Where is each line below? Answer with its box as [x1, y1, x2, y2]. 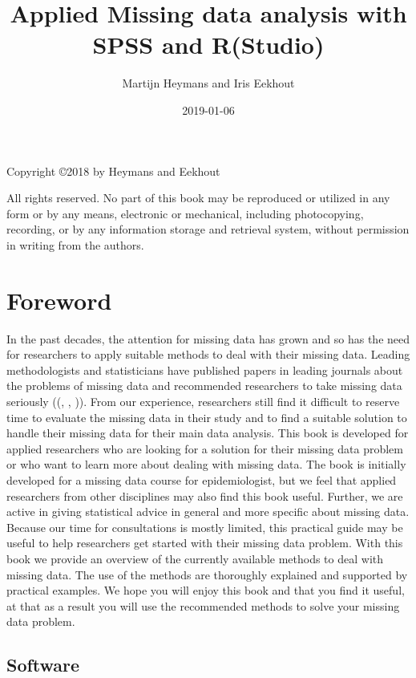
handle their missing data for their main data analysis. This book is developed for [6, 424, 409, 441]
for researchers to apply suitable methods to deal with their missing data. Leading [6, 346, 410, 363]
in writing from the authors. [6, 236, 144, 253]
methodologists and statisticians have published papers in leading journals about [6, 361, 403, 378]
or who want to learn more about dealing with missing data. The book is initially [6, 456, 406, 473]
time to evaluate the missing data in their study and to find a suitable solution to [6, 408, 407, 425]
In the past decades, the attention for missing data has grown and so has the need [6, 330, 410, 347]
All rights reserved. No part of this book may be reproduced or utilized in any [6, 189, 390, 206]
